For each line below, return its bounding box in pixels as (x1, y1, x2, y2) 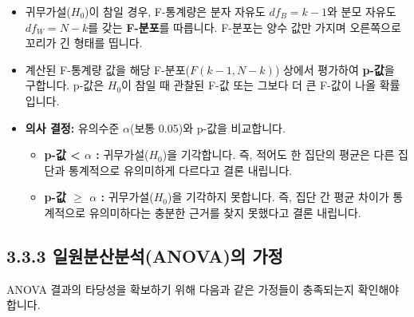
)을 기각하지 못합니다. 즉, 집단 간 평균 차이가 (167, 188, 389, 205)
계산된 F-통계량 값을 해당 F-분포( (25, 61, 191, 77)
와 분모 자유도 (326, 3, 396, 19)
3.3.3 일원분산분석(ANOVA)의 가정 (6, 243, 283, 267)
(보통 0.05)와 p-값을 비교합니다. (129, 119, 286, 136)
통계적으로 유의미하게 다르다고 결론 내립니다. (69, 161, 293, 178)
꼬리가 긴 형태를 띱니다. (25, 34, 143, 51)
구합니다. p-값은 (25, 77, 104, 93)
